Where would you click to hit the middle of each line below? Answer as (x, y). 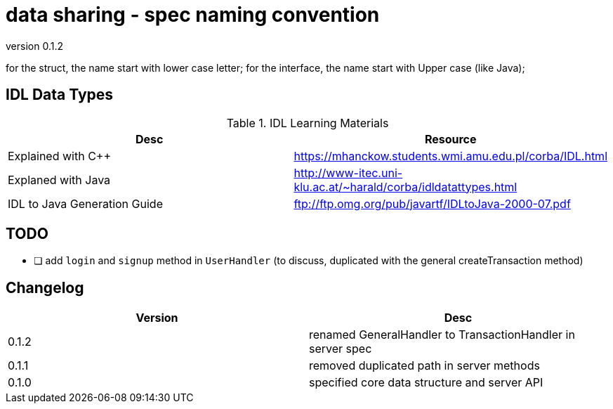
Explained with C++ (59, 156)
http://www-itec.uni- (348, 173)
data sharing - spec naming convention (193, 15)
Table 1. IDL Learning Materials (308, 123)
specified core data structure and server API (426, 383)
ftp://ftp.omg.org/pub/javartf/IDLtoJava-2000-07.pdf (432, 203)
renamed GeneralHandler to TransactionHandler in (442, 335)
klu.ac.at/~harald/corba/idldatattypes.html (406, 187)
